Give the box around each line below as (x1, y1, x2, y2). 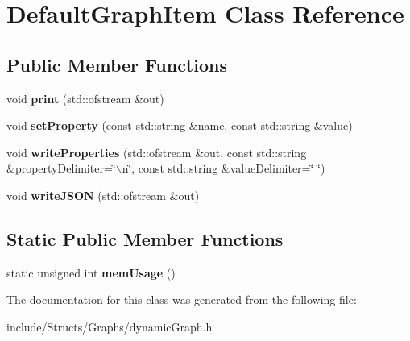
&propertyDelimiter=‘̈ (6, 160, 116, 177)
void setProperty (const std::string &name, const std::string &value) (6, 117, 353, 134)
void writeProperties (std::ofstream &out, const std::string (6, 143, 307, 160)
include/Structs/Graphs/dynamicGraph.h (6, 318, 213, 335)
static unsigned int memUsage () (6, 264, 176, 281)
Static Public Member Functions (6, 226, 284, 251)
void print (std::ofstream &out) (6, 89, 164, 106)
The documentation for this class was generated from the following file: (6, 291, 357, 308)
